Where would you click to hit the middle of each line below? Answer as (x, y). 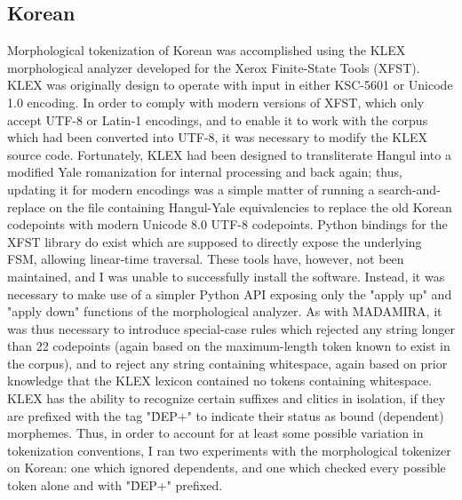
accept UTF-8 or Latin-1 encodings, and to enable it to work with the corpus (218, 119)
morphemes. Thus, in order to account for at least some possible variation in (215, 433)
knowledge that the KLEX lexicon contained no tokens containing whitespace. (220, 381)
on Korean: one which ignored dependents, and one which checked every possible (227, 468)
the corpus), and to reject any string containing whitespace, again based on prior (227, 363)
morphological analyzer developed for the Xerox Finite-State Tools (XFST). (214, 67)
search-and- (410, 189)
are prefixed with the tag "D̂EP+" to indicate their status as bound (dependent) (226, 415)
